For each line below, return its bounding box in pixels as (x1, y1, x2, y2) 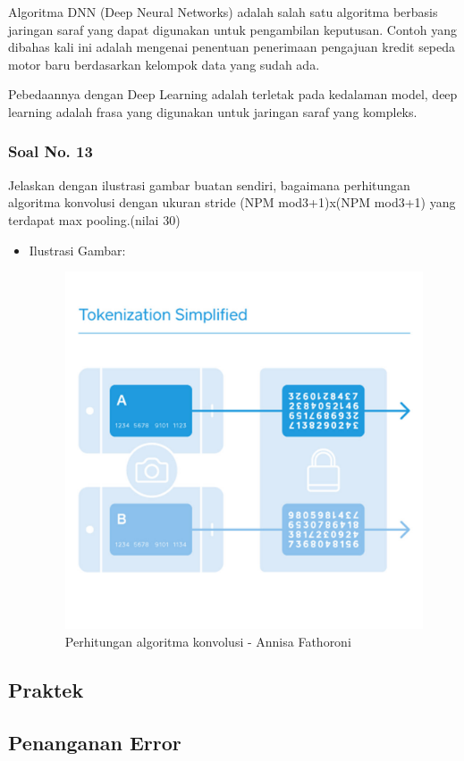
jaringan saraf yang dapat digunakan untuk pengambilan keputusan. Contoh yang (8, 20, 458, 38)
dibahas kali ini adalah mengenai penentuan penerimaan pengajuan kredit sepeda (8, 38, 456, 56)
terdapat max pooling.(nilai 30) (8, 210, 181, 229)
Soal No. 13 (8, 140, 93, 163)
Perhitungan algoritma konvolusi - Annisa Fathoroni (64, 631, 351, 650)
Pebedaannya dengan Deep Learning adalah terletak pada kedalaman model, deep (8, 85, 458, 104)
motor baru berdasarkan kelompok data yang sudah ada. (8, 54, 320, 73)
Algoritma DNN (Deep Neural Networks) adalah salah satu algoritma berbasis (8, 3, 438, 21)
